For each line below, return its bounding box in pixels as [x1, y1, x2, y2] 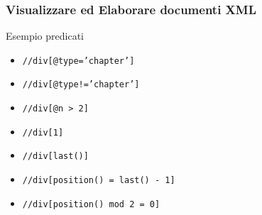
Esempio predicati [6, 28, 84, 43]
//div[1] [22, 127, 64, 138]
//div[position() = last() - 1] [22, 175, 175, 186]
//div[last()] [22, 151, 89, 162]
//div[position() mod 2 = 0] [22, 199, 160, 209]
